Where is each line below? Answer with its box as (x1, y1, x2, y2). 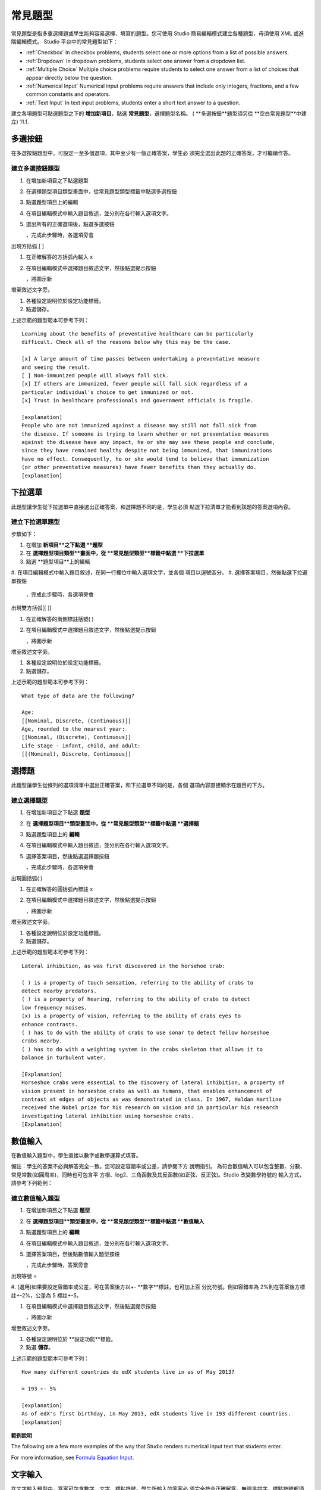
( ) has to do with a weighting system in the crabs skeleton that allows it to (21, 1046, 263, 1053)
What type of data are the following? (21, 692, 135, 699)
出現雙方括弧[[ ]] (11, 604, 52, 611)
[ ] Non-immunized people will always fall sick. (21, 372, 169, 378)
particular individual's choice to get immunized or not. (21, 389, 194, 396)
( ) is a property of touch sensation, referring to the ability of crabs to (21, 979, 254, 986)
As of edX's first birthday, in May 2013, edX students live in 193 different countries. (21, 1410, 291, 1417)
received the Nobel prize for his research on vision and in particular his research (21, 1104, 279, 1111)
